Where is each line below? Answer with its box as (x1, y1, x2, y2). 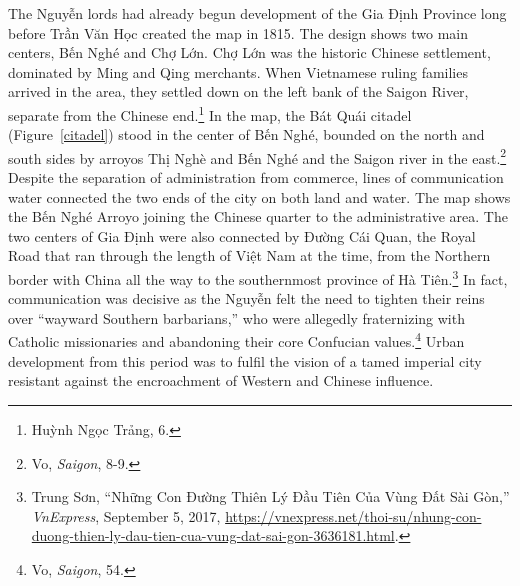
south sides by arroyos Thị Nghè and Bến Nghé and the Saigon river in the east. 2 (8, 144, 507, 168)
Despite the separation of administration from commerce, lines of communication (8, 167, 504, 188)
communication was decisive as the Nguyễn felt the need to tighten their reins (8, 288, 485, 309)
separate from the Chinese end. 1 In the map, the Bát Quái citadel (8, 101, 412, 125)
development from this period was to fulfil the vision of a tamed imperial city (8, 350, 482, 371)
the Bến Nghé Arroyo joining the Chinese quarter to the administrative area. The (8, 206, 508, 227)
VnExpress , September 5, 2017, (31, 505, 221, 526)
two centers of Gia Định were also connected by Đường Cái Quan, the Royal (8, 225, 476, 246)
